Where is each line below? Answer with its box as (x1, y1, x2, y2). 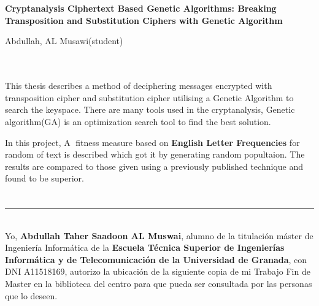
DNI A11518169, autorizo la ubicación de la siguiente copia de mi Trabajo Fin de (5, 265, 310, 278)
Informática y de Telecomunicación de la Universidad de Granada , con (5, 253, 307, 266)
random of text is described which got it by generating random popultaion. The (5, 148, 305, 161)
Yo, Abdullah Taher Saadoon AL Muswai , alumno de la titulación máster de (5, 229, 313, 242)
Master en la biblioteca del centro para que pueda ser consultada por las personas (5, 277, 312, 290)
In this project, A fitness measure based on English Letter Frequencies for (5, 136, 300, 148)
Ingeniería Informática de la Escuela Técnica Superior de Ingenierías (5, 241, 285, 254)
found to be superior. (5, 172, 84, 185)
